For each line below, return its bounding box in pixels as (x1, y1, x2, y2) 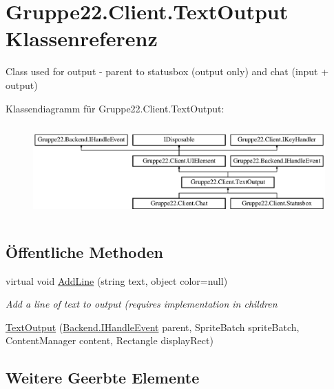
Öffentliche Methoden (6, 241, 163, 262)
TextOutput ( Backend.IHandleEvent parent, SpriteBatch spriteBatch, (6, 319, 300, 334)
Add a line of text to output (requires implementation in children (6, 297, 278, 311)
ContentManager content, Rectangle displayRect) (6, 333, 213, 348)
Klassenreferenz (6, 24, 158, 52)
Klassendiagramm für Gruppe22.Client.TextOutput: (6, 101, 225, 115)
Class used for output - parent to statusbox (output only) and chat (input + (6, 64, 329, 79)
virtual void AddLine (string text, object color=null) (6, 273, 228, 288)
